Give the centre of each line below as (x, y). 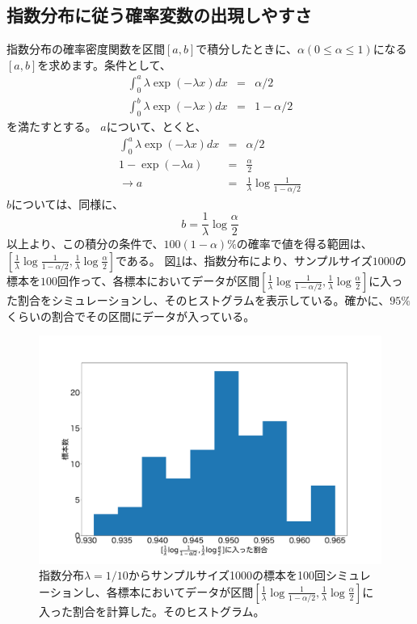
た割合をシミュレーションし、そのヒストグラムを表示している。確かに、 (198, 299)
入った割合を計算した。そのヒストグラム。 (152, 611)
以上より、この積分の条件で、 (85, 244)
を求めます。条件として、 (104, 64)
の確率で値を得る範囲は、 (304, 244)
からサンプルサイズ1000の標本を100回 (227, 575)
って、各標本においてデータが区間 (170, 280)
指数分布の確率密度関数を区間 (86, 49)
